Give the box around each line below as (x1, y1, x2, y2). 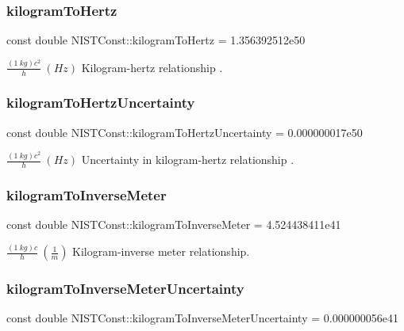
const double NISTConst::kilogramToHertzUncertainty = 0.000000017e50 (6, 124, 363, 140)
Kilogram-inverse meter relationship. (72, 243, 250, 260)
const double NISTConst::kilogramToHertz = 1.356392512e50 (6, 32, 306, 48)
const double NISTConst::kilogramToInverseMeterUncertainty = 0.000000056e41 (6, 310, 398, 326)
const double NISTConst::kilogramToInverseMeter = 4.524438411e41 (6, 216, 341, 233)
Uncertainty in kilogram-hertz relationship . (81, 151, 294, 168)
